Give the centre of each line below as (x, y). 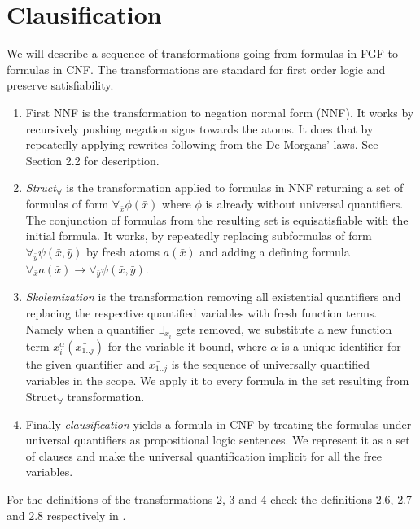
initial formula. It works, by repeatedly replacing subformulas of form (199, 236)
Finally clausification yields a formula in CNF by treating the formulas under (219, 424)
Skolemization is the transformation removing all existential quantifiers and (213, 297)
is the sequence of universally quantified (270, 363)
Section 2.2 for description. (92, 160)
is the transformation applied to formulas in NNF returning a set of (235, 188)
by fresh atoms (123, 251)
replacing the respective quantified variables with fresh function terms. (201, 313)
